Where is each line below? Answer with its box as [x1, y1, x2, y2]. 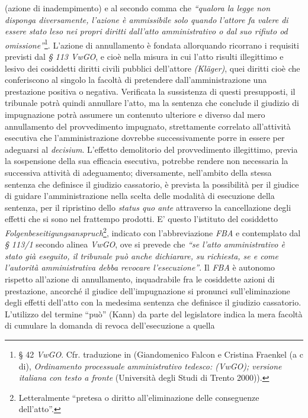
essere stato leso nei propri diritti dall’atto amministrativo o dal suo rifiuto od [5, 25, 288, 37]
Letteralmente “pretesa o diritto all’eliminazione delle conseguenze [18, 391, 259, 403]
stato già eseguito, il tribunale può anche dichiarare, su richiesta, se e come [5, 249, 278, 262]
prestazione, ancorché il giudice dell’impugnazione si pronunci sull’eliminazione [5, 284, 290, 297]
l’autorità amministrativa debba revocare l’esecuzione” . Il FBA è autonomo [5, 261, 275, 274]
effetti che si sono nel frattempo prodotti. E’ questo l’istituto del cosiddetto [5, 213, 278, 225]
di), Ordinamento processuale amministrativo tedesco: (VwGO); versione [18, 359, 282, 372]
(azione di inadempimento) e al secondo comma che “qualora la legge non [5, 2, 271, 14]
